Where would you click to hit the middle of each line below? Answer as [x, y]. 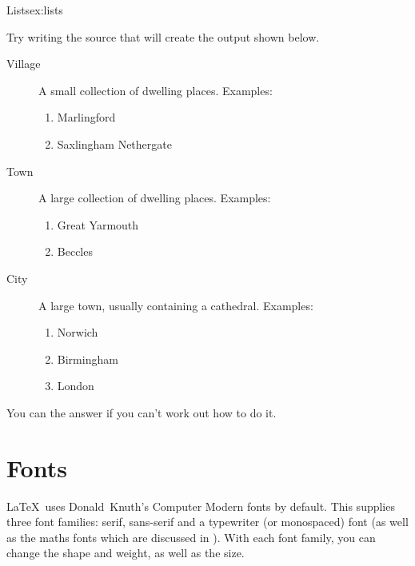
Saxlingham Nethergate [114, 143]
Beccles [75, 251]
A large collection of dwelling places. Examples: [155, 198]
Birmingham [88, 359]
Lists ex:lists [35, 10]
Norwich [78, 332]
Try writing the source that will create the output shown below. [163, 36]
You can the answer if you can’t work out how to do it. [142, 412]
